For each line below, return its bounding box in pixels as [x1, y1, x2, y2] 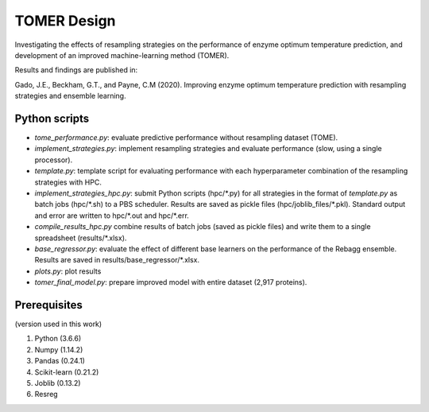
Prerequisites [14, 298, 83, 312]
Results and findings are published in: [14, 65, 138, 75]
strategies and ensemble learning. [14, 91, 126, 101]
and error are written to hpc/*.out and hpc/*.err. [34, 211, 190, 220]
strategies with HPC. [34, 177, 102, 187]
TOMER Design [14, 12, 116, 29]
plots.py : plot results [34, 266, 102, 276]
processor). [34, 155, 73, 165]
